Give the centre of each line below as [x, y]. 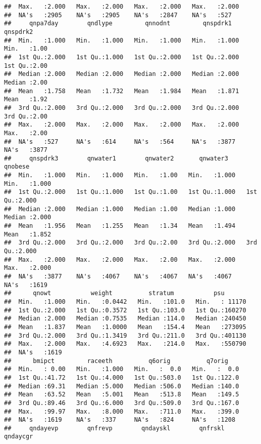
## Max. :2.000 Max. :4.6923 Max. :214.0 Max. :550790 [125, 344]
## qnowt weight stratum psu [114, 293]
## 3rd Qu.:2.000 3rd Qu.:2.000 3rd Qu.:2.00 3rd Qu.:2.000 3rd [131, 243]
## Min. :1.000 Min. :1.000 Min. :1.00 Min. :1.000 [120, 175]
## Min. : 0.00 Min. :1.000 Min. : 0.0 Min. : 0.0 [122, 369]
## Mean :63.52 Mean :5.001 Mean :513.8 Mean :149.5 [122, 395]
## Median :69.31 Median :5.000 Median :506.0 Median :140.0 [122, 386]
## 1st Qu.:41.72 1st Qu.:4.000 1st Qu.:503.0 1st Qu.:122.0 [122, 377]
